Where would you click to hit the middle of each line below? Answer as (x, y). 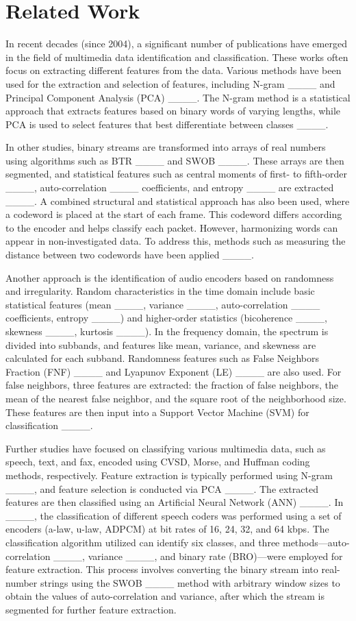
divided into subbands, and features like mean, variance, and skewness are (161, 344)
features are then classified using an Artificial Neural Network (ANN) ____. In (175, 502)
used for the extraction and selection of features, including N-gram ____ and (170, 83)
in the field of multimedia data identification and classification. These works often (177, 57)
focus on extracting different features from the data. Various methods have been (174, 70)
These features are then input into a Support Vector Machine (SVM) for (157, 412)
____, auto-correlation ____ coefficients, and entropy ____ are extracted (170, 187)
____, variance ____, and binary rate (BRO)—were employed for (198, 556)
